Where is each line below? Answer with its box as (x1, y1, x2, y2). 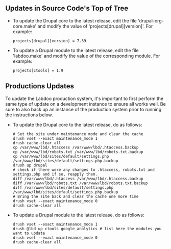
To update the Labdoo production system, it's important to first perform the (5, 95, 164, 102)
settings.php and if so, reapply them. (12, 171, 98, 177)
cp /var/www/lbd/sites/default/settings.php (12, 154, 109, 159)
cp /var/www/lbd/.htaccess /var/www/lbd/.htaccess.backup (12, 145, 139, 150)
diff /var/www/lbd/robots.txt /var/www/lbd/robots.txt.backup (12, 181, 148, 186)
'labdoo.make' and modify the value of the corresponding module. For (12, 53, 160, 59)
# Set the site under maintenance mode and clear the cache (12, 131, 143, 137)
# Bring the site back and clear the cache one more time (12, 194, 139, 199)
